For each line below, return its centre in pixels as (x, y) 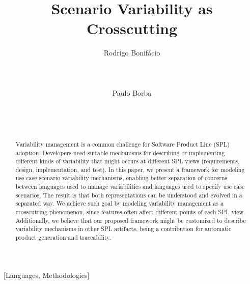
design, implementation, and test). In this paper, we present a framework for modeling (130, 169)
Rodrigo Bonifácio (132, 53)
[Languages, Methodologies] (47, 275)
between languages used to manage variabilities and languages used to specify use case (130, 187)
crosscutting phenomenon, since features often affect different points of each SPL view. (130, 212)
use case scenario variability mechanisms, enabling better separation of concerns (121, 178)
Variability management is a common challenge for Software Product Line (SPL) (122, 144)
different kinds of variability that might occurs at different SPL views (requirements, (128, 161)
